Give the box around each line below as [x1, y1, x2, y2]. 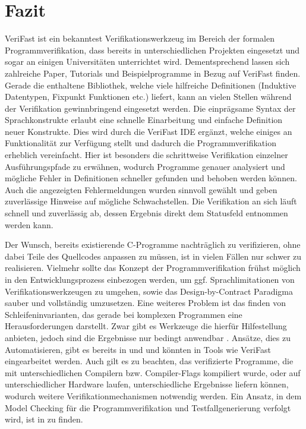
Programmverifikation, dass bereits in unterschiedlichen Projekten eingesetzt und [5, 43, 300, 56]
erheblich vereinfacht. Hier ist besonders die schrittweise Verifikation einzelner [5, 149, 288, 161]
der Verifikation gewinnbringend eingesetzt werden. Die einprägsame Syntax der [5, 102, 296, 114]
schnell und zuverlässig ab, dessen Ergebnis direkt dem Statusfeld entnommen [5, 207, 288, 219]
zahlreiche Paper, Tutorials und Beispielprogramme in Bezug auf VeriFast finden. [5, 67, 301, 79]
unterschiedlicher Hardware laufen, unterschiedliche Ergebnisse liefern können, [5, 378, 289, 390]
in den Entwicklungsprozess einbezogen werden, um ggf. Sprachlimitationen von [5, 273, 295, 285]
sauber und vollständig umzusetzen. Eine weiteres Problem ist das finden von [5, 296, 286, 309]
